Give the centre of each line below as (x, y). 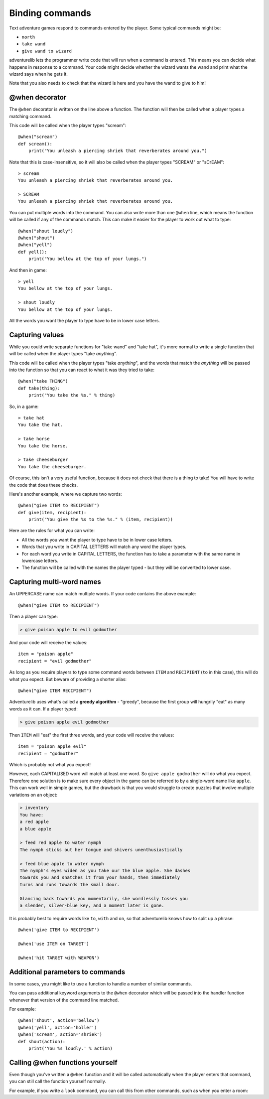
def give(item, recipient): (52, 512)
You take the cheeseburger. (52, 467)
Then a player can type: (34, 617)
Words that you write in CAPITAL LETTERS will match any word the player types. (104, 547)
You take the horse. (43, 446)
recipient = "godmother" (48, 753)
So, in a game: (24, 407)
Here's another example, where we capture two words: (66, 494)
